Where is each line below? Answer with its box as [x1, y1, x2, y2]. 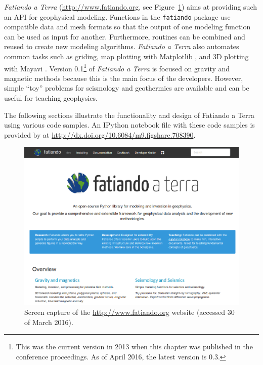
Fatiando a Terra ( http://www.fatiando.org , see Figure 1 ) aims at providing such [4, 2, 257, 12]
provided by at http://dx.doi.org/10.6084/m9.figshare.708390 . [4, 129, 196, 140]
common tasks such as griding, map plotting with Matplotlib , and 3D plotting [4, 51, 249, 62]
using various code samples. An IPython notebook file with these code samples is [4, 119, 255, 130]
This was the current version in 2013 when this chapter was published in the [16, 341, 253, 352]
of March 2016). [24, 316, 73, 327]
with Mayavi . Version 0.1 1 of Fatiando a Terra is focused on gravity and [4, 61, 230, 73]
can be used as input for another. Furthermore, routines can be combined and [4, 31, 245, 42]
